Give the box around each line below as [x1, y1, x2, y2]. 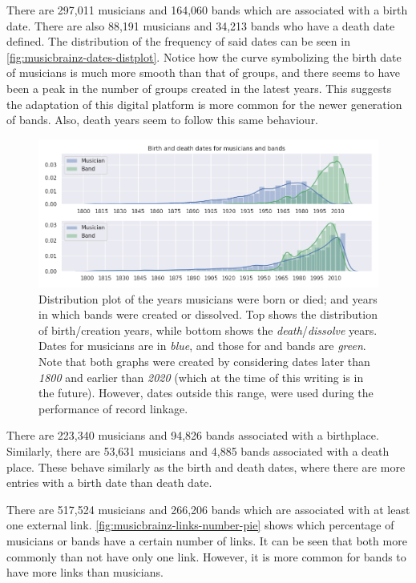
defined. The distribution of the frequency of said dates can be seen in [6, 33, 350, 50]
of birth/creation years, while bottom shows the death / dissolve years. [38, 321, 378, 338]
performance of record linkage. [38, 400, 188, 416]
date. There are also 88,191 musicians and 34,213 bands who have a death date [6, 17, 395, 34]
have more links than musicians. [6, 564, 164, 581]
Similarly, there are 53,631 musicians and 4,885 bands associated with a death [6, 443, 390, 460]
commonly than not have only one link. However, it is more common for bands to [6, 548, 406, 565]
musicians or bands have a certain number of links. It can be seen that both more [6, 533, 407, 549]
